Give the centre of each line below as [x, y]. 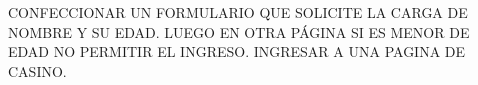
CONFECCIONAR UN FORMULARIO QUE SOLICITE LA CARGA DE [238, 12]
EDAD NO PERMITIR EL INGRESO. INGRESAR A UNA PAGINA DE [237, 51]
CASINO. [37, 70]
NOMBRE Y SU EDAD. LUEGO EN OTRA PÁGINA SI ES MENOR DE [239, 31]
